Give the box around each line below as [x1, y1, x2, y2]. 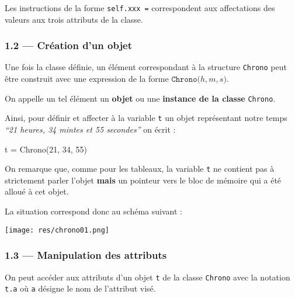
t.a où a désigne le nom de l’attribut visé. [5, 282, 156, 294]
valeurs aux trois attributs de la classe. [5, 13, 143, 25]
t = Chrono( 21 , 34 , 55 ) [5, 143, 87, 155]
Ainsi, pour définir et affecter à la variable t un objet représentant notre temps [5, 112, 287, 124]
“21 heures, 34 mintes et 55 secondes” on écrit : [5, 123, 176, 136]
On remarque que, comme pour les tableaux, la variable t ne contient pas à [5, 162, 275, 175]
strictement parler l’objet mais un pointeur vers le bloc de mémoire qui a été [5, 174, 282, 186]
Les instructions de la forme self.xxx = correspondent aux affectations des [5, 2, 275, 13]
